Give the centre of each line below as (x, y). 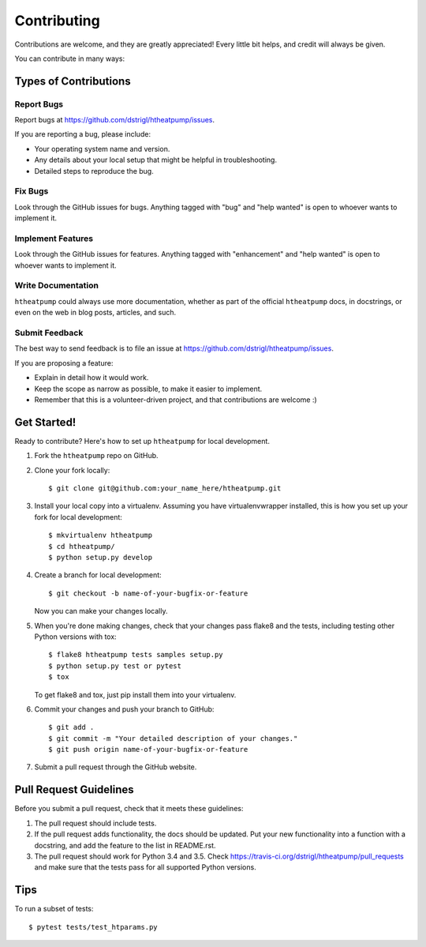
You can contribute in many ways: (70, 58)
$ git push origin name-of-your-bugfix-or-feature (148, 750)
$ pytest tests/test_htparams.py (93, 927)
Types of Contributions (73, 81)
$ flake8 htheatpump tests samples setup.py (136, 655)
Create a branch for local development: (98, 575)
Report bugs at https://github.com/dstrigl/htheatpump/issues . (115, 120)
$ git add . (71, 727)
